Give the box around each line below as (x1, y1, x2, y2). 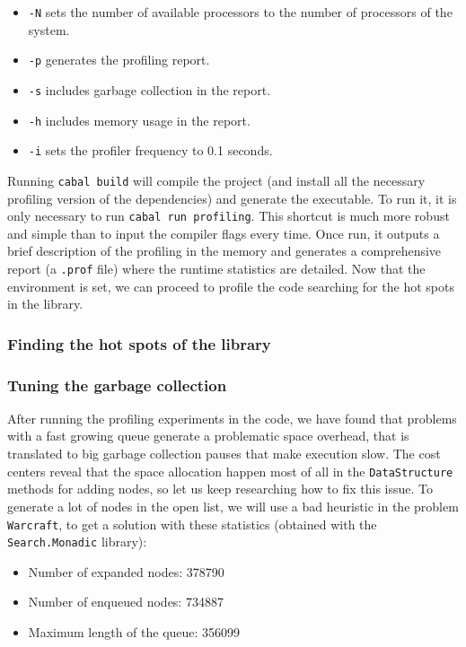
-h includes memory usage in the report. (28, 110, 251, 129)
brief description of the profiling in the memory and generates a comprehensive (7, 241, 442, 260)
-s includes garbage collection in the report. (28, 80, 271, 99)
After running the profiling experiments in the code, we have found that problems (7, 408, 457, 427)
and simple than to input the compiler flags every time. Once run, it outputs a (7, 223, 440, 242)
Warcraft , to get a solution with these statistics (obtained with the (7, 514, 377, 533)
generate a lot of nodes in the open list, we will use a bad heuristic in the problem (7, 496, 459, 515)
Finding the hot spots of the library (7, 332, 271, 354)
